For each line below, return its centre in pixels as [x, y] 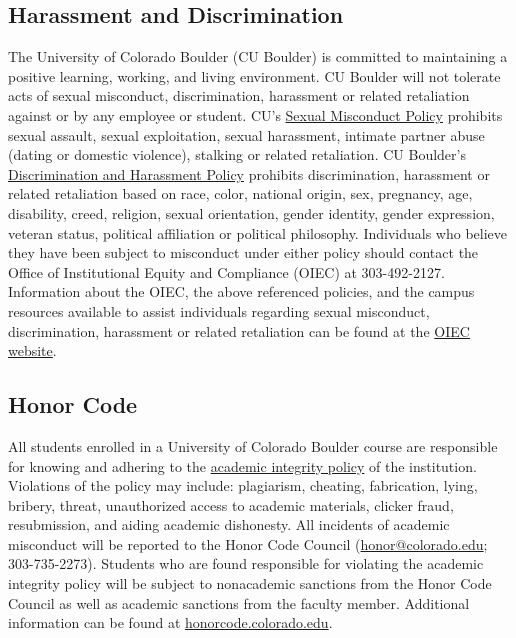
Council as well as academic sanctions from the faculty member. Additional [239, 602]
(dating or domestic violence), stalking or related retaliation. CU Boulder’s [237, 154]
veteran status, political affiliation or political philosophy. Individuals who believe [258, 232]
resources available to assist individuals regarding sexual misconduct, [219, 310]
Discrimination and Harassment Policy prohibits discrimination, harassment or [249, 173]
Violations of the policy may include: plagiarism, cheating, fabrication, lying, [243, 485]
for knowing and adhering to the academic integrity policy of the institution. [242, 465]
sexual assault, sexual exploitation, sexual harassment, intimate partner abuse [246, 134]
